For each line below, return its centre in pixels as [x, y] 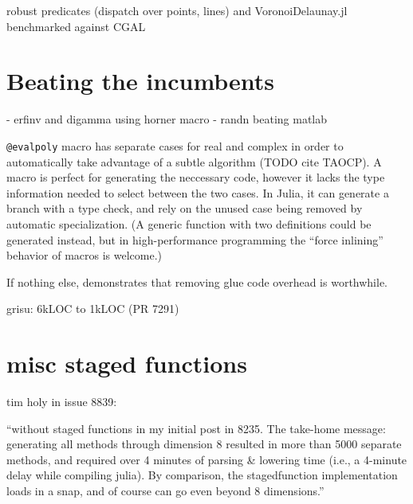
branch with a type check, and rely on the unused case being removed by [185, 208]
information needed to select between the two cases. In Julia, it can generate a [198, 192]
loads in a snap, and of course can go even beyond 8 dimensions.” [165, 490]
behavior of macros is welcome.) [85, 255]
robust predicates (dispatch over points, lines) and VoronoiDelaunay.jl [177, 10]
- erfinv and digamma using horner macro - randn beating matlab [167, 119]
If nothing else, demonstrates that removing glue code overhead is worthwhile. [197, 281]
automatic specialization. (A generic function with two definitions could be [189, 223]
